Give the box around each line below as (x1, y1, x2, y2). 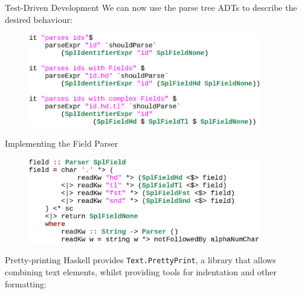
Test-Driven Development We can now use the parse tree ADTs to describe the (5, 1, 297, 13)
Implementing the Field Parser (5, 137, 118, 150)
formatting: (5, 277, 47, 290)
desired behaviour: (5, 13, 72, 25)
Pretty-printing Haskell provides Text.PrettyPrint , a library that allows (5, 254, 276, 266)
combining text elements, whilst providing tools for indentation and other (5, 266, 277, 278)
